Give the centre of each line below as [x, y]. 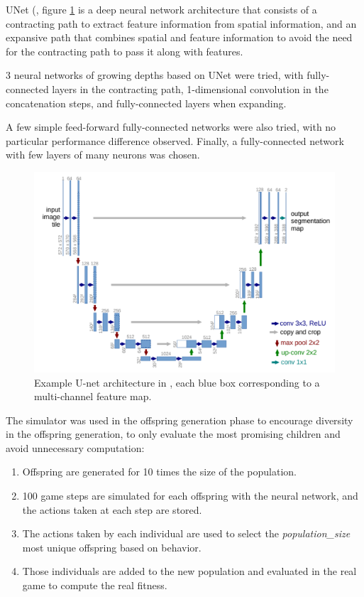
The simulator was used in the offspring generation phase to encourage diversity [180, 420]
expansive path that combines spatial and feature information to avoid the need [179, 37]
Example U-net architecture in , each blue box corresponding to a [177, 382]
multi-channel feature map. [93, 396]
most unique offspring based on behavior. [112, 547]
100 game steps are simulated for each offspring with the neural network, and [190, 496]
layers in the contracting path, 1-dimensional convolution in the [190, 88]
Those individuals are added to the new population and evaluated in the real [189, 571]
